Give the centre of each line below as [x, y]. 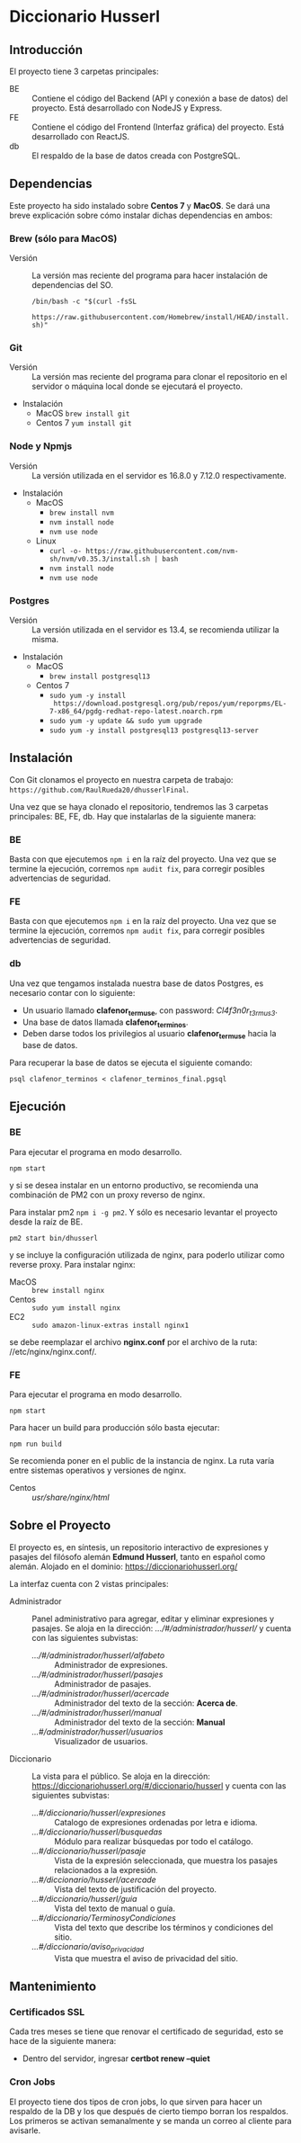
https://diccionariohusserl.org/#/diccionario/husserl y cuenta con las [159, 1785]
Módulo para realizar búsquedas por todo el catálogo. [154, 1841]
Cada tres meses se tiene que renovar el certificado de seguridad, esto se [146, 2031]
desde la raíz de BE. [46, 1222]
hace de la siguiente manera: [63, 2041]
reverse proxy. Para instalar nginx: [73, 1264]
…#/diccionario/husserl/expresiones [99, 1812]
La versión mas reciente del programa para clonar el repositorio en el [159, 377]
